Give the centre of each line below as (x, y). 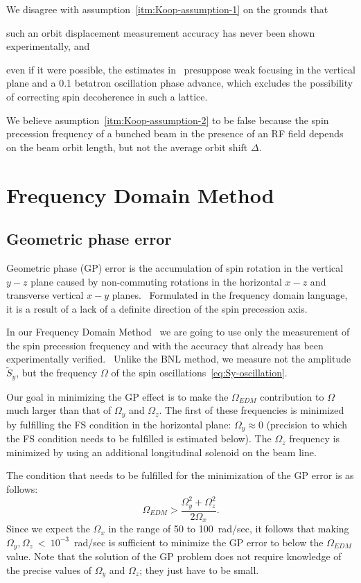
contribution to (292, 396)
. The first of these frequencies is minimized (252, 410)
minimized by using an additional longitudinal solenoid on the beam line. (161, 452)
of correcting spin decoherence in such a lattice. (107, 96)
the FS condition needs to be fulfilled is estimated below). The (139, 438)
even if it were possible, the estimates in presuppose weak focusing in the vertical (181, 69)
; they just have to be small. (199, 569)
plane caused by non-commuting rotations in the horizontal (156, 281)
